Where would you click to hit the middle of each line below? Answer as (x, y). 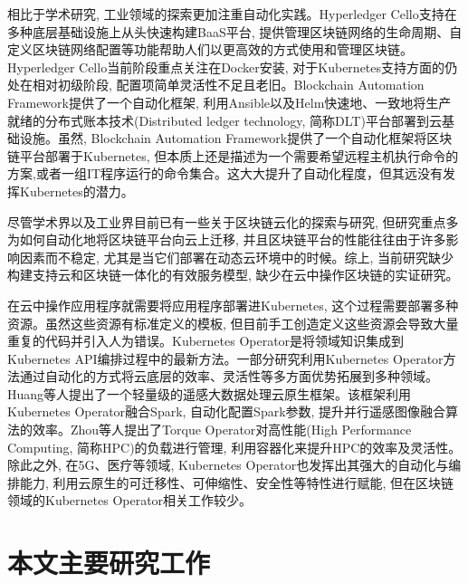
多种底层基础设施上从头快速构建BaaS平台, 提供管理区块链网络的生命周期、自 (235, 31)
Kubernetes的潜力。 (76, 191)
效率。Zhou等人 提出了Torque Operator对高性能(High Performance (222, 430)
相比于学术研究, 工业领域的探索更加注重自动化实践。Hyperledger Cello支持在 (232, 14)
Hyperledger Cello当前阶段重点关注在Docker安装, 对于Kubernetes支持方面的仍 (233, 67)
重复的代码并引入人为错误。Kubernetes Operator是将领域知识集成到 (206, 341)
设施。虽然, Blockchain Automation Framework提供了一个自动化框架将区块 (236, 138)
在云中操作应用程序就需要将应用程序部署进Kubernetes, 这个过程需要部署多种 (233, 305)
